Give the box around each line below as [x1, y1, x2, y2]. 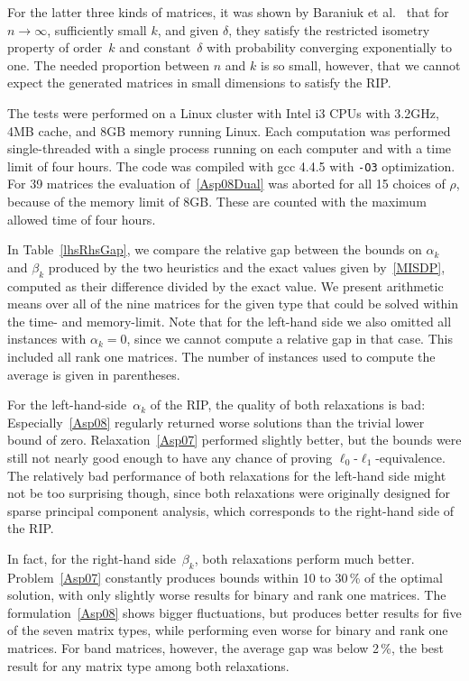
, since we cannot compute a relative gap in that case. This [126, 329, 453, 348]
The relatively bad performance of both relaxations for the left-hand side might [7, 465, 446, 484]
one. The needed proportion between [7, 55, 210, 74]
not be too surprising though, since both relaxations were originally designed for [7, 483, 451, 502]
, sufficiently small [47, 20, 147, 39]
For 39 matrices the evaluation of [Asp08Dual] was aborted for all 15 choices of [7, 174, 446, 193]
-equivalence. [375, 447, 446, 466]
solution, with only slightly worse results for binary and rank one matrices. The [7, 585, 446, 604]
